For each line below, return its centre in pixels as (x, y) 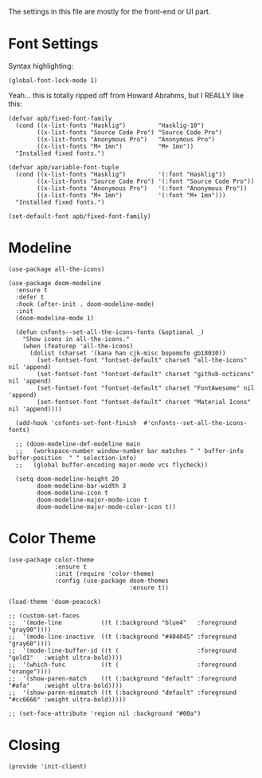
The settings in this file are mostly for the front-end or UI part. (109, 12)
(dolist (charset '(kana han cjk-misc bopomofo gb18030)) (127, 353)
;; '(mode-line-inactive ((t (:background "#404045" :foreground (123, 637)
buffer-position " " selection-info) (72, 458)
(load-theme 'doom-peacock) (55, 601)
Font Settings (53, 44)
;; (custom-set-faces (44, 615)
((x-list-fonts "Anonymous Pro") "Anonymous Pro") (126, 139)
